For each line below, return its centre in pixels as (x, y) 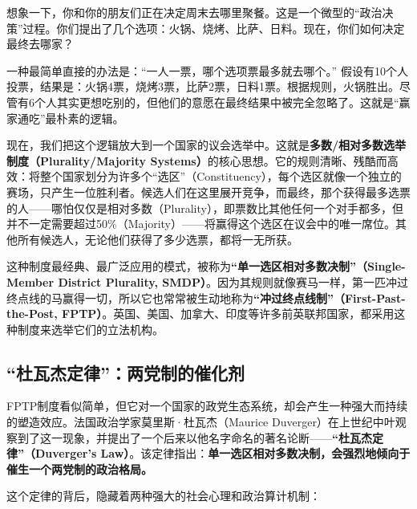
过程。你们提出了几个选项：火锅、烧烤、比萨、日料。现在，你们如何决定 (214, 28)
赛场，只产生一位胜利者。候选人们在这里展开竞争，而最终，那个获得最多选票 (208, 191)
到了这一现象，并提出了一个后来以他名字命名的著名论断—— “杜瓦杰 (194, 437)
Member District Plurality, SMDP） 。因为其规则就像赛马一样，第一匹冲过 (207, 281)
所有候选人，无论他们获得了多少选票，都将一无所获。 (158, 239)
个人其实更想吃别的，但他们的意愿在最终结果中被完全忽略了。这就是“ (217, 102)
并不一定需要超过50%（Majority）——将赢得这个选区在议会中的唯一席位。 (201, 224)
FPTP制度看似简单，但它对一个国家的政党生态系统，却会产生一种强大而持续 (207, 406)
